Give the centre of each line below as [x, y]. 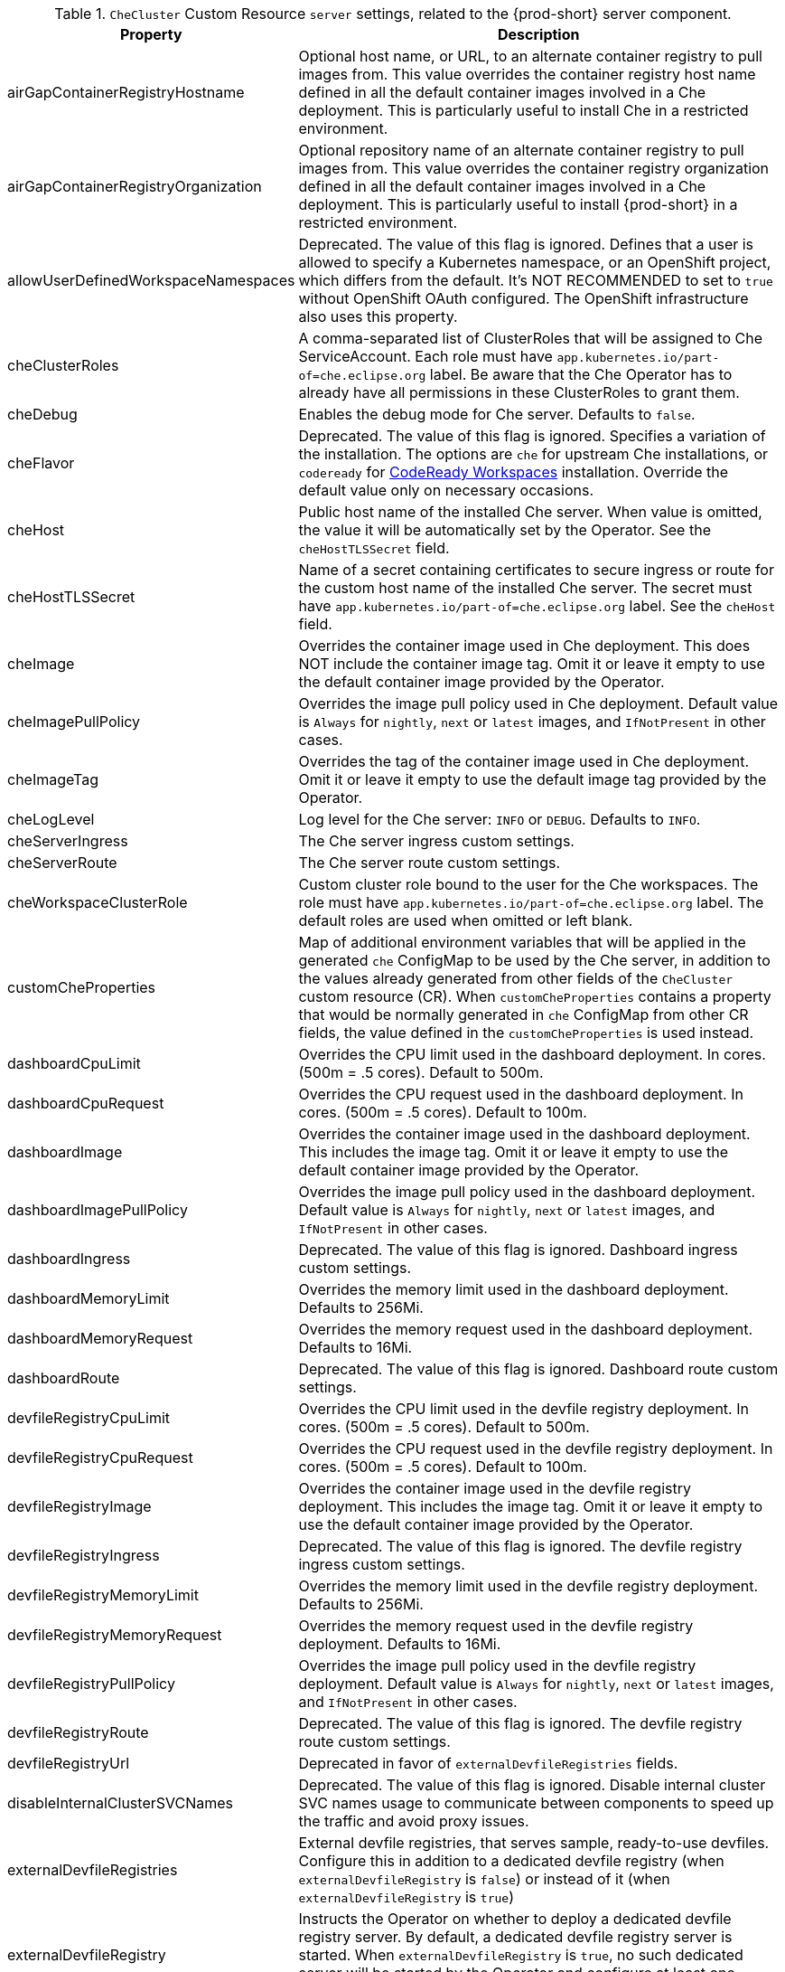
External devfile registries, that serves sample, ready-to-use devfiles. [534, 1843]
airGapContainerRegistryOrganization [135, 186]
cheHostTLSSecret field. [374, 548]
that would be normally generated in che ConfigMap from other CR [523, 1014]
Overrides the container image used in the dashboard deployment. [524, 1134]
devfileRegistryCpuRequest [100, 1458]
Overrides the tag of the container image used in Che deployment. [524, 761]
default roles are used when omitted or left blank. [466, 920]
